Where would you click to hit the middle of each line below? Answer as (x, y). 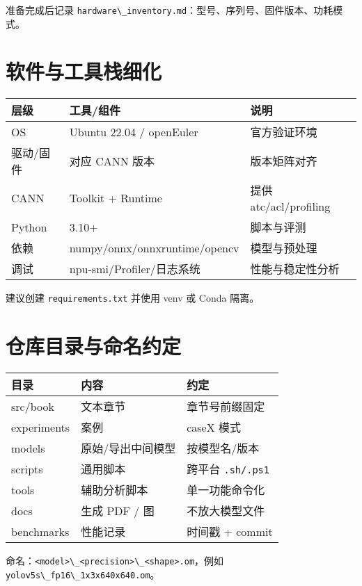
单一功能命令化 (226, 490)
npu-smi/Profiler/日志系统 (135, 269)
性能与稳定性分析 (295, 269)
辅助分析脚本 (115, 490)
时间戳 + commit (230, 532)
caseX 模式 (214, 428)
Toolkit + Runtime (116, 198)
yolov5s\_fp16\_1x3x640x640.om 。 (83, 574)
